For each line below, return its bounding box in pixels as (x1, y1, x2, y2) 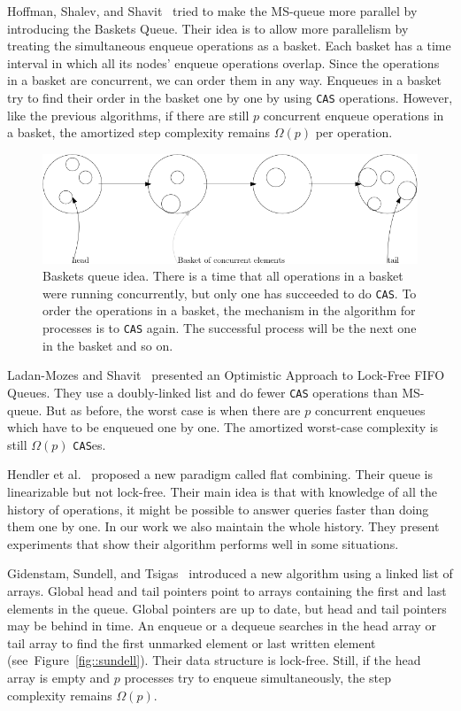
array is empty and (7, 668, 111, 686)
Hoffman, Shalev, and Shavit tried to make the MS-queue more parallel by (7, 2, 418, 19)
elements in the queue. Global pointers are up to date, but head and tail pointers (7, 599, 447, 617)
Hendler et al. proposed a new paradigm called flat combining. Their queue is (7, 465, 433, 483)
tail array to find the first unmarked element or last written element (7, 633, 376, 652)
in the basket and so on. (42, 336, 173, 354)
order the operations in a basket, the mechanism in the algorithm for (42, 301, 416, 320)
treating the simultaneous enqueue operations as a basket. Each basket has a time (7, 36, 451, 55)
